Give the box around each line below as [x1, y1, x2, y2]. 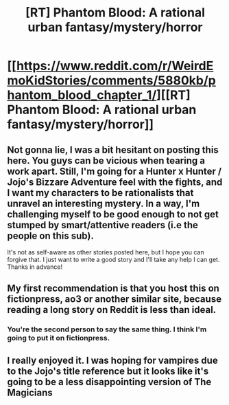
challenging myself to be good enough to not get [7, 208, 219, 220]
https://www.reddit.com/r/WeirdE [16, 58, 214, 74]
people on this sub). [7, 230, 94, 241]
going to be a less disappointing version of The [7, 376, 212, 388]
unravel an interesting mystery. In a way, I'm [7, 197, 200, 209]
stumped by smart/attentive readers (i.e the [7, 219, 199, 231]
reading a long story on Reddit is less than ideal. [7, 304, 217, 316]
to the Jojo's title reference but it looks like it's [7, 365, 209, 377]
